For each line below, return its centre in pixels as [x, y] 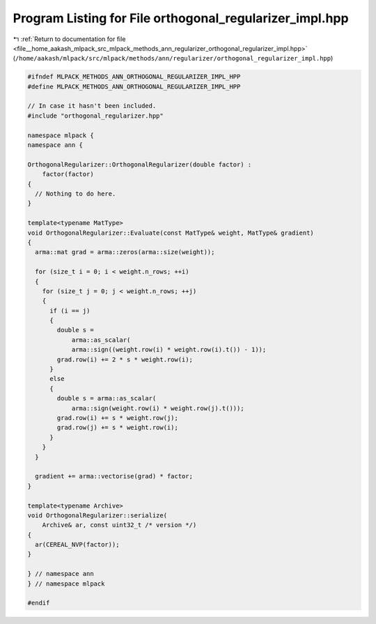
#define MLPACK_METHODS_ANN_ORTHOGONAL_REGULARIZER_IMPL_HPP [134, 86]
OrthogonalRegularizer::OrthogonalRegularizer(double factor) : [140, 164]
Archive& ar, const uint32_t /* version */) [119, 525]
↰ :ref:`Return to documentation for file [69, 39]
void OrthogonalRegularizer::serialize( [97, 515]
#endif [39, 603]
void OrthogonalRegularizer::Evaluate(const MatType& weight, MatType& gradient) [171, 233]
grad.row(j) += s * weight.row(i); [118, 428]
